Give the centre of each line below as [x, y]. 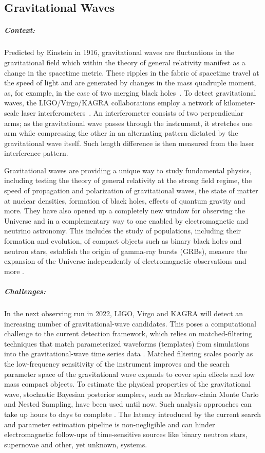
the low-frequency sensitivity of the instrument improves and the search [117, 363]
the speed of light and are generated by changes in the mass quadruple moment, [130, 83]
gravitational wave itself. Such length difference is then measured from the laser [129, 143]
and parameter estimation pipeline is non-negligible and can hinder [110, 424]
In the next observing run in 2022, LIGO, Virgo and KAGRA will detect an [124, 313]
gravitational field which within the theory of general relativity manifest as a [125, 62]
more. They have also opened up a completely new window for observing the [125, 211]
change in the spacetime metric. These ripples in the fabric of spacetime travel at [132, 72]
